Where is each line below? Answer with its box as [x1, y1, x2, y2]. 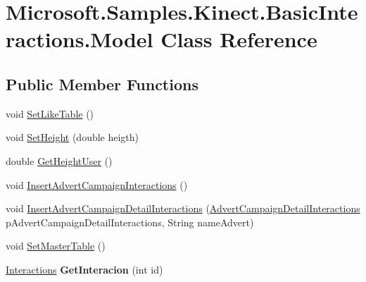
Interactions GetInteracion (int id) [6, 262, 163, 276]
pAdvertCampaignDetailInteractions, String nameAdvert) [6, 214, 254, 229]
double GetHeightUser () [6, 153, 113, 168]
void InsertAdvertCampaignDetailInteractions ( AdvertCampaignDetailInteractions [6, 201, 360, 216]
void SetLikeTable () [6, 106, 94, 121]
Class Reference [160, 25, 317, 54]
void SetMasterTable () [6, 238, 106, 253]
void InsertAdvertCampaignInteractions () [6, 177, 188, 192]
